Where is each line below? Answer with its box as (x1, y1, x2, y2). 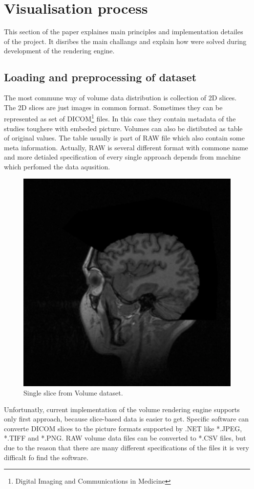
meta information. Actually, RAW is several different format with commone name (4, 142, 248, 152)
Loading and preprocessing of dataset (4, 70, 197, 85)
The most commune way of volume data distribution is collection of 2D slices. (4, 93, 237, 103)
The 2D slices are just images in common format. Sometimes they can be (4, 102, 223, 112)
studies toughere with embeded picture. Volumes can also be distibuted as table (4, 123, 243, 133)
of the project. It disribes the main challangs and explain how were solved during (4, 36, 247, 46)
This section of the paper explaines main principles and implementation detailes (4, 26, 243, 37)
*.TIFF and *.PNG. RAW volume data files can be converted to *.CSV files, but (4, 433, 246, 443)
